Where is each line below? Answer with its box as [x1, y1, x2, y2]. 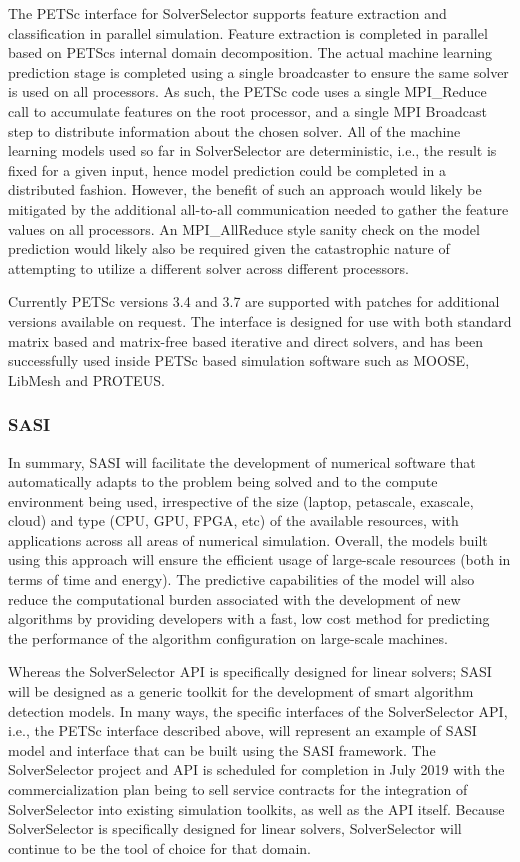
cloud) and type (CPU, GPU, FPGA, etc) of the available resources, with [8, 510, 459, 531]
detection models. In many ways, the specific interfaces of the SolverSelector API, [8, 700, 508, 721]
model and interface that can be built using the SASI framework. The [8, 739, 436, 760]
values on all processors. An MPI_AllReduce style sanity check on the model [8, 218, 480, 239]
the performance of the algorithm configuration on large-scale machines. [8, 627, 448, 648]
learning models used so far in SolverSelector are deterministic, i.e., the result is [8, 140, 497, 161]
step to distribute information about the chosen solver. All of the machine [8, 120, 461, 141]
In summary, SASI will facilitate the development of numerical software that [8, 451, 476, 472]
